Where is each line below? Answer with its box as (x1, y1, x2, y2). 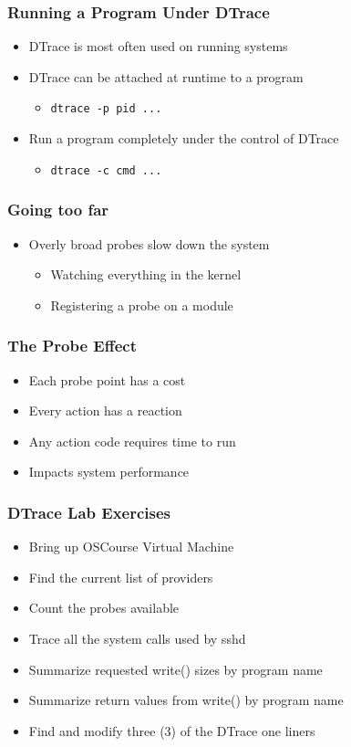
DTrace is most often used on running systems (28, 37, 288, 56)
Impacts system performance (28, 462, 190, 481)
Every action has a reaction (28, 401, 182, 420)
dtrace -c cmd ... (50, 163, 162, 177)
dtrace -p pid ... (50, 102, 162, 116)
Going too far (7, 198, 109, 221)
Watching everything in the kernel (50, 265, 242, 284)
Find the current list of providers (28, 567, 213, 586)
